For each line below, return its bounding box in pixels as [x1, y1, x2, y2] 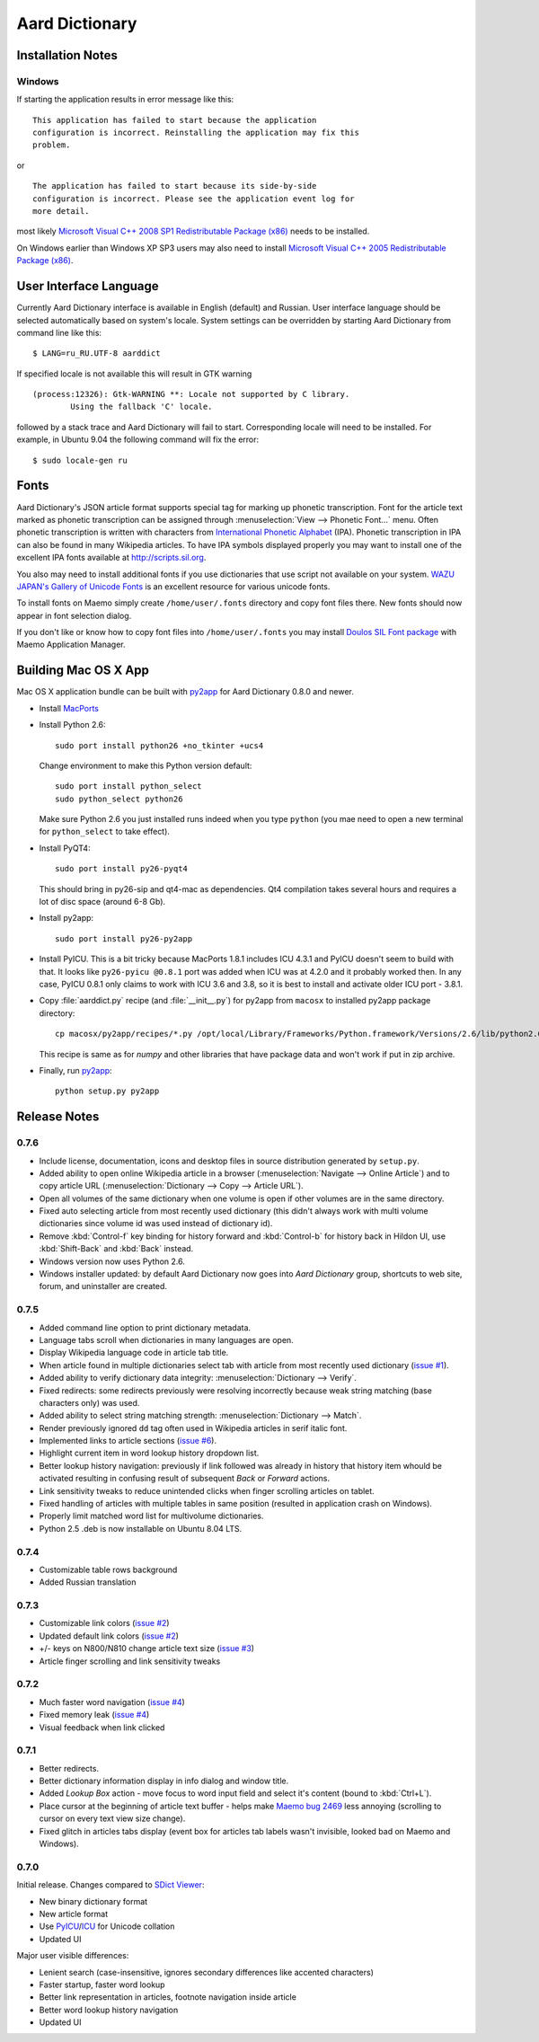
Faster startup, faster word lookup [39, 1979, 165, 1990]
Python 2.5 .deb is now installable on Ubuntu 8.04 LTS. [39, 1523, 243, 1534]
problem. [32, 140, 71, 150]
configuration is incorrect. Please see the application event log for [32, 193, 355, 204]
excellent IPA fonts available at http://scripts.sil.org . [16, 552, 207, 563]
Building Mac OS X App [16, 663, 150, 678]
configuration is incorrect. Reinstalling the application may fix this [32, 128, 359, 138]
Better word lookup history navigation [39, 2004, 179, 2015]
